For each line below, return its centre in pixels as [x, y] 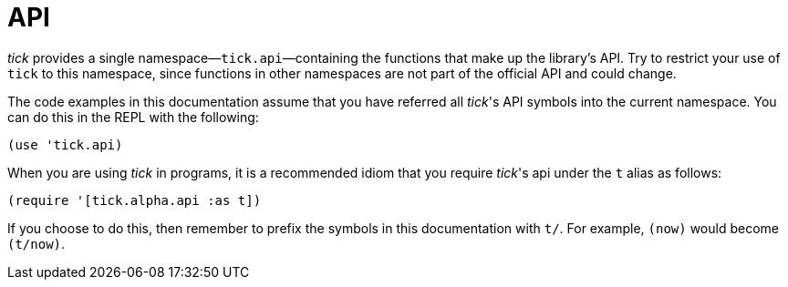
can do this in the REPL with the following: [133, 117]
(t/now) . [36, 243]
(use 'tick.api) [65, 144]
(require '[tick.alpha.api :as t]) [135, 200]
